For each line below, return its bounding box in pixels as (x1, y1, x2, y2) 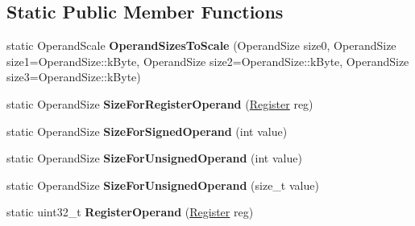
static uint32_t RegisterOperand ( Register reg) (6, 203, 254, 220)
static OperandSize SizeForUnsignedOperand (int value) (6, 150, 302, 166)
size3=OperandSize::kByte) (6, 68, 141, 85)
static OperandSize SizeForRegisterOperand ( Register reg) (6, 95, 313, 112)
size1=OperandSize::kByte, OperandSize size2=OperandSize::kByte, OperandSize (6, 52, 409, 69)
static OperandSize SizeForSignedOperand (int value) (6, 122, 288, 139)
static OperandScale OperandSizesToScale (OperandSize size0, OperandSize (6, 37, 396, 54)
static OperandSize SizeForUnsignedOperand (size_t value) (6, 176, 319, 193)
